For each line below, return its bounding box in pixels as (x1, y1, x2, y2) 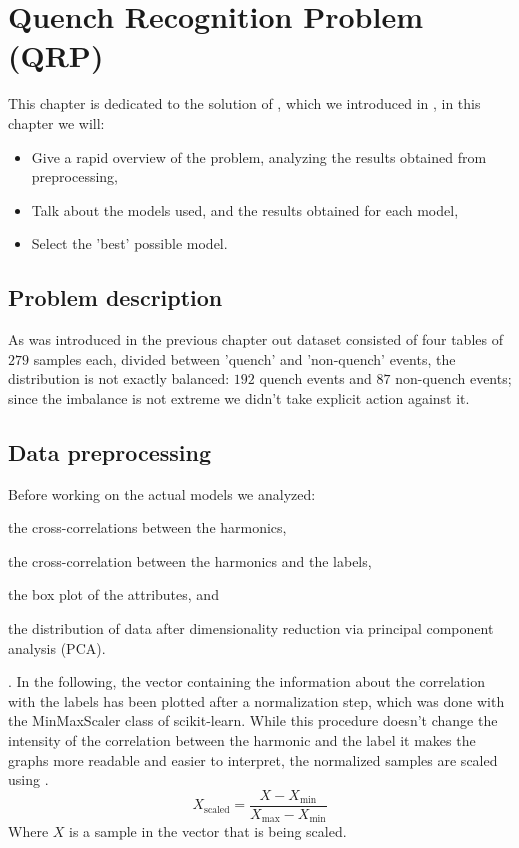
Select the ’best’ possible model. (31, 233, 228, 254)
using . (8, 769, 49, 790)
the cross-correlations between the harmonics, (8, 517, 287, 538)
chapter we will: (8, 112, 105, 133)
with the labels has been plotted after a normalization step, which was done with (8, 690, 505, 711)
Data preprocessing (8, 436, 212, 467)
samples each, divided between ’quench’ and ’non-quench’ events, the (33, 348, 456, 369)
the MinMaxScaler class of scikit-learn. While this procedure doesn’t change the (8, 710, 498, 731)
